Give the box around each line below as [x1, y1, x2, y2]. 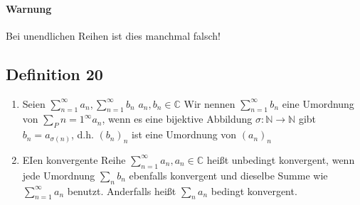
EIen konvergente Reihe [22, 152, 126, 167]
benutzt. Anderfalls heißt [67, 183, 176, 198]
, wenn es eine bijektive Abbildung [102, 111, 253, 126]
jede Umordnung [22, 167, 95, 182]
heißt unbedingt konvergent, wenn [206, 152, 355, 167]
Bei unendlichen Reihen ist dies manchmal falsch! [6, 28, 221, 43]
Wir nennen [184, 96, 235, 111]
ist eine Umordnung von [132, 127, 237, 142]
